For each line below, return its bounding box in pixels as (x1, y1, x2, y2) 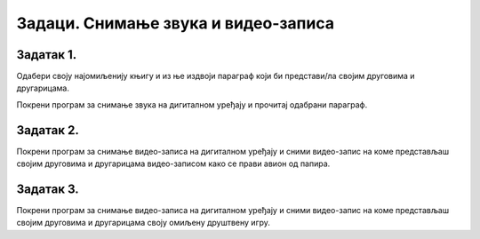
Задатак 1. (16, 47, 77, 62)
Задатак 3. (16, 181, 79, 196)
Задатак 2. (16, 123, 79, 138)
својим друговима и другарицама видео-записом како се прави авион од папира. (16, 158, 331, 169)
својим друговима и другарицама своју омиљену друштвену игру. (16, 218, 271, 228)
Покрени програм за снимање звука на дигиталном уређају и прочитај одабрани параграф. (16, 99, 368, 110)
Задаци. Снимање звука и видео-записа (16, 13, 335, 33)
